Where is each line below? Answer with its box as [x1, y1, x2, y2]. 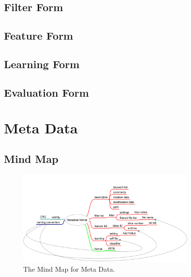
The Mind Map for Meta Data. [23, 263, 115, 274]
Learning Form [4, 56, 80, 71]
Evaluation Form [4, 85, 89, 100]
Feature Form [4, 28, 73, 43]
